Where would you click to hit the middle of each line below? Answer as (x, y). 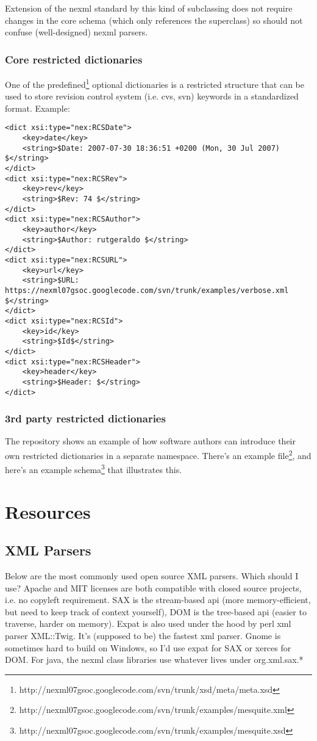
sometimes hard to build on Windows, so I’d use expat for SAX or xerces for (148, 647)
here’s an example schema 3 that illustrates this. (94, 468)
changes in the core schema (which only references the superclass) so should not (154, 20)
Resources (48, 511)
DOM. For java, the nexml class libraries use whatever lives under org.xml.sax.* (154, 660)
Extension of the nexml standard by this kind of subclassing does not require (149, 8)
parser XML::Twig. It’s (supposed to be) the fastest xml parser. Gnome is (143, 636)
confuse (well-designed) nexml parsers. (77, 32)
